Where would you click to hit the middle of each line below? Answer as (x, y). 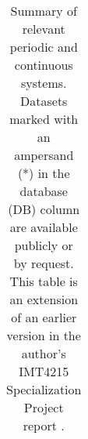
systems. (44, 83)
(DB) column (44, 209)
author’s (44, 353)
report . (44, 425)
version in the (44, 335)
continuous (44, 65)
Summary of (44, 11)
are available (44, 227)
